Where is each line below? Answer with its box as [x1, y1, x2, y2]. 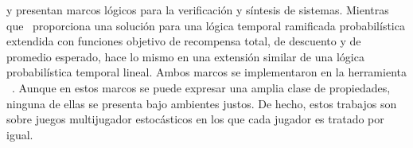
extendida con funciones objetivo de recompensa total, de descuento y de [6, 33, 361, 49]
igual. [6, 126, 33, 142]
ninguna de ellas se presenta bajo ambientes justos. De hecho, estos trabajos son [6, 95, 397, 111]
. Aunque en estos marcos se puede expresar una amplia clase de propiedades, [12, 79, 391, 95]
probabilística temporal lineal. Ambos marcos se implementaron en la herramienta [6, 64, 407, 80]
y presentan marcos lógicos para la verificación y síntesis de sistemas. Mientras [6, 2, 389, 18]
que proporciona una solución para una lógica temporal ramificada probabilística [6, 17, 405, 33]
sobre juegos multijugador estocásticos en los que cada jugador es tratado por [6, 111, 384, 127]
